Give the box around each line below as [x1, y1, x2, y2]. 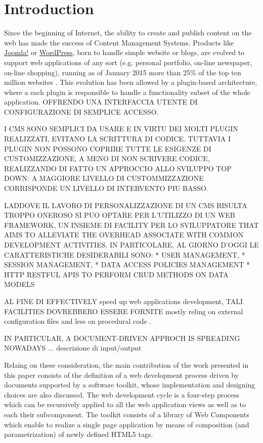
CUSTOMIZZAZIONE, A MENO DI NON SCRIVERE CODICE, [4, 153, 210, 164]
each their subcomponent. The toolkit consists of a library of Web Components [4, 409, 249, 419]
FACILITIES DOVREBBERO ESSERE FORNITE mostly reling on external [4, 306, 243, 316]
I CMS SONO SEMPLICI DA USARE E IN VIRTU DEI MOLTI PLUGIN [4, 123, 238, 134]
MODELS [4, 279, 35, 289]
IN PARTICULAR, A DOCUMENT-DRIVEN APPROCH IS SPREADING [4, 332, 240, 343]
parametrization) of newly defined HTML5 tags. [4, 429, 153, 439]
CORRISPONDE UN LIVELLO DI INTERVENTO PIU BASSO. [4, 183, 208, 193]
